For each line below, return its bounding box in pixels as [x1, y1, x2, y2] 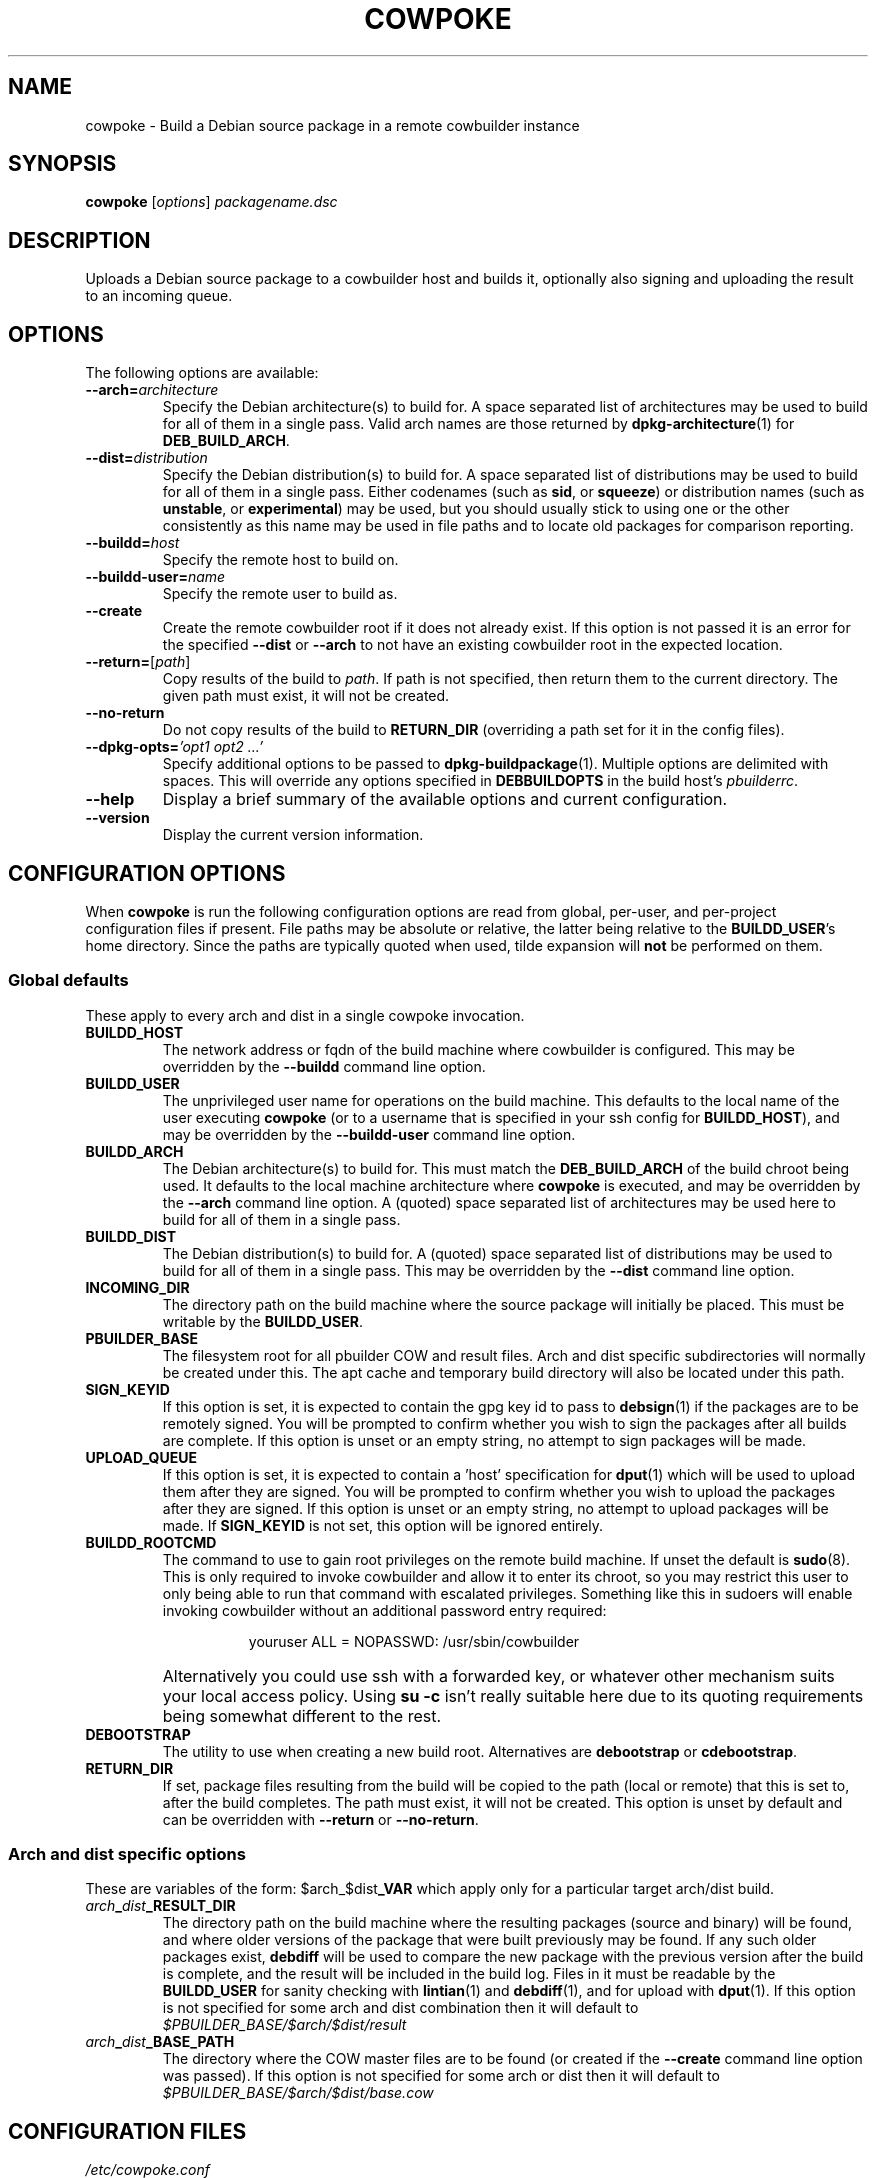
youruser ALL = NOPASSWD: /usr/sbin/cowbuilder [248, 1632, 580, 1650]
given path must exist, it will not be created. [162, 687, 450, 705]
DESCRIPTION [8, 227, 151, 253]
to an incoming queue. [85, 287, 233, 305]
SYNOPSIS [8, 151, 117, 177]
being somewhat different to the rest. [162, 1705, 442, 1726]
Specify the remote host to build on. [162, 551, 399, 569]
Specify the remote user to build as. [162, 585, 398, 603]
